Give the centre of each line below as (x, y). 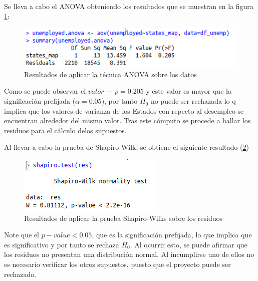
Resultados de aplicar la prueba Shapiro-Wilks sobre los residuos (123, 218)
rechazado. (20, 274)
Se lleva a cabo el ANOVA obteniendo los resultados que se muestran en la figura (129, 6)
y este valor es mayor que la (189, 91)
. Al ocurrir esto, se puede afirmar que (189, 244)
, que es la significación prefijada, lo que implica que (172, 235)
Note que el (22, 235)
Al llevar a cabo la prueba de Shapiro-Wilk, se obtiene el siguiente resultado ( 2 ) (126, 147)
